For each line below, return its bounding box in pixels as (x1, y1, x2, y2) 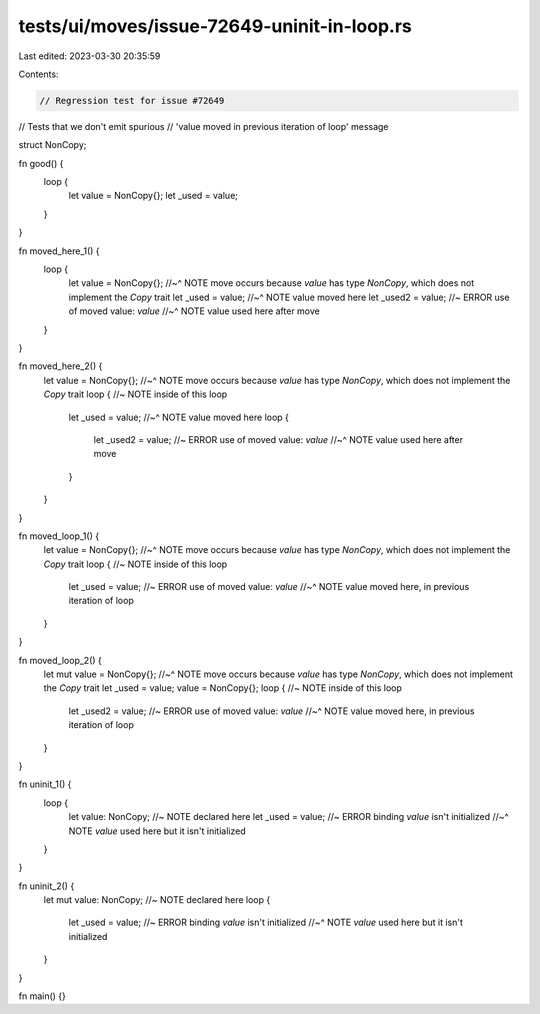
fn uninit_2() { (18, 880, 75, 892)
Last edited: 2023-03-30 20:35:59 (18, 50, 161, 62)
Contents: (18, 68, 59, 80)
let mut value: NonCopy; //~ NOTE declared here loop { (43, 894, 271, 906)
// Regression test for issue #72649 (39, 95, 225, 106)
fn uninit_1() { (18, 778, 72, 790)
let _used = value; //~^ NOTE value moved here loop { (68, 411, 290, 423)
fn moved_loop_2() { (18, 654, 102, 666)
